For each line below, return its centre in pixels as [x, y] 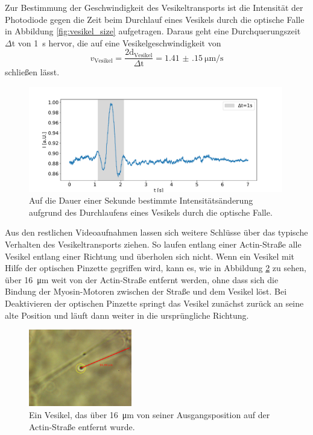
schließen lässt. [32, 72]
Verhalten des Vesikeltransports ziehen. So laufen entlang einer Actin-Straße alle [153, 244]
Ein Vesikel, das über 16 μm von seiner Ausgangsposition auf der [150, 414]
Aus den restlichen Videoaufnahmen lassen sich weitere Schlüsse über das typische [156, 232]
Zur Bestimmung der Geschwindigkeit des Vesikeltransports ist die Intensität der [154, 7]
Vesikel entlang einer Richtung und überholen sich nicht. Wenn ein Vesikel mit [150, 256]
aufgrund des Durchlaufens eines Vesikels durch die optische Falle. [151, 212]
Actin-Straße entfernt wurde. [82, 426]
